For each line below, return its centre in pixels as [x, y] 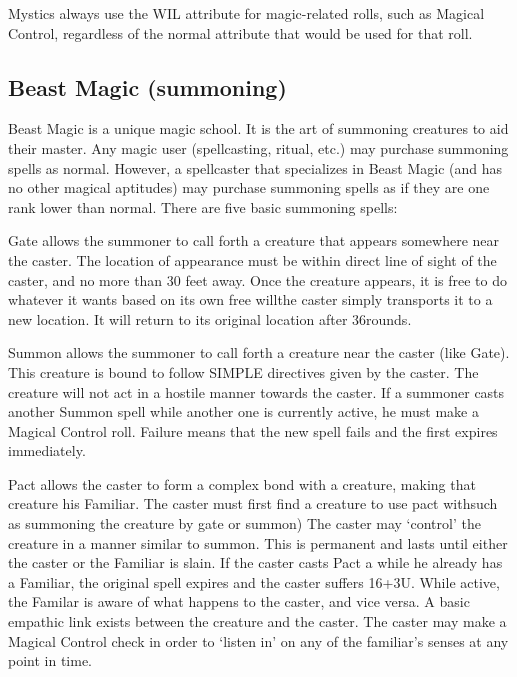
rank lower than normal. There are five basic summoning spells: [203, 206]
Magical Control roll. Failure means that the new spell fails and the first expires [253, 430]
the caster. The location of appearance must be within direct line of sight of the [252, 259]
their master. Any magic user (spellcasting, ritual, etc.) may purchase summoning [258, 147]
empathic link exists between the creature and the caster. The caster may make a [257, 621]
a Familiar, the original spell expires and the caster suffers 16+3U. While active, [254, 581]
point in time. [50, 660]
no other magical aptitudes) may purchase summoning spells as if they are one [249, 187]
